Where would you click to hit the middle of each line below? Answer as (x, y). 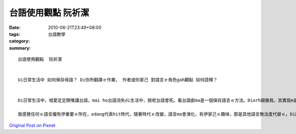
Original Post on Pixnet (32, 125)
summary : (20, 48)
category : (19, 41)
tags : (15, 34)
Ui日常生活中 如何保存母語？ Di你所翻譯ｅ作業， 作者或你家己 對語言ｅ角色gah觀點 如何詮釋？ (118, 80)
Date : (15, 27)
